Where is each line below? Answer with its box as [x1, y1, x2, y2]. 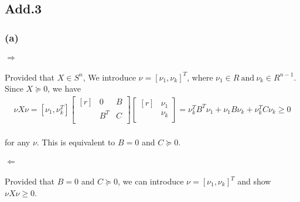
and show [237, 175, 271, 187]
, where [187, 71, 213, 83]
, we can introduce [118, 175, 184, 187]
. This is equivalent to [36, 136, 115, 148]
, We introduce [83, 71, 136, 83]
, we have [47, 82, 81, 95]
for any [5, 136, 30, 148]
